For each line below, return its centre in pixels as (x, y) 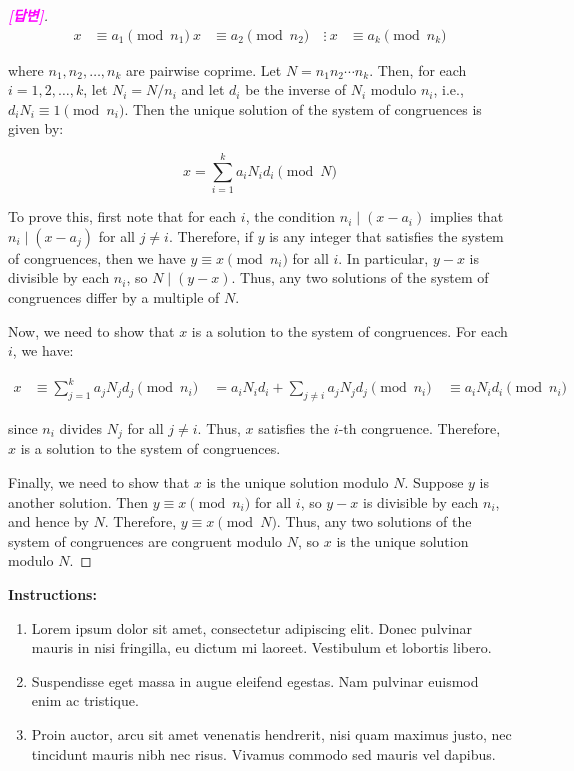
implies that (466, 216)
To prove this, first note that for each (122, 216)
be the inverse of (295, 89)
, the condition (290, 216)
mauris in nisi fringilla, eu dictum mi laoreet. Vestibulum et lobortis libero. (261, 647)
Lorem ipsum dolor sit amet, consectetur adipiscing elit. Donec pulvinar (252, 627)
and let (203, 89)
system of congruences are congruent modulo (145, 540)
